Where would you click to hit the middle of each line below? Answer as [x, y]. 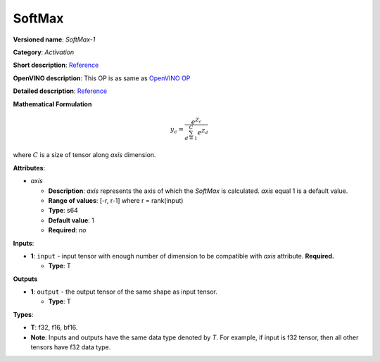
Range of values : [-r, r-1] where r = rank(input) [116, 200]
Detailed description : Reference [60, 91]
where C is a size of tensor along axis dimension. [84, 155]
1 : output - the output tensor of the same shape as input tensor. [124, 292]
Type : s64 [63, 211]
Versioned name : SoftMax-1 [54, 39]
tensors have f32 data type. [71, 347]
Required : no [67, 230]
